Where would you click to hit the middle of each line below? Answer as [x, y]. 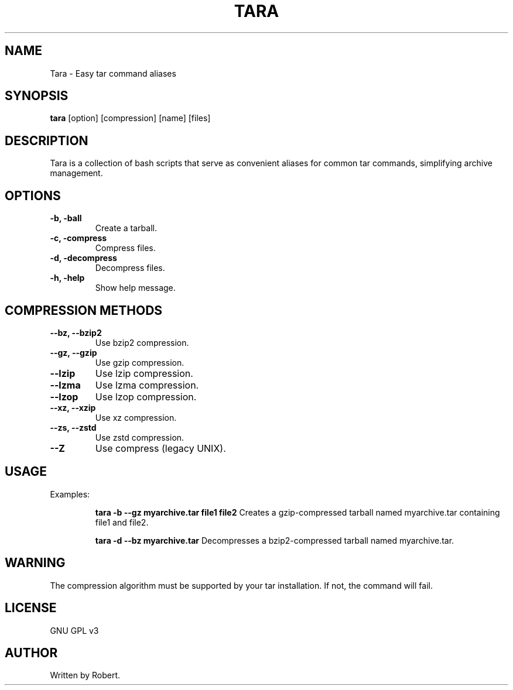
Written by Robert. [85, 675]
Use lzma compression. [147, 385]
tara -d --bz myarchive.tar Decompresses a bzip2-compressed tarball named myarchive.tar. [275, 540]
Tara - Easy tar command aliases [113, 73]
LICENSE [31, 608]
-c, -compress [78, 238]
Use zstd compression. [140, 437]
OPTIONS [33, 195]
